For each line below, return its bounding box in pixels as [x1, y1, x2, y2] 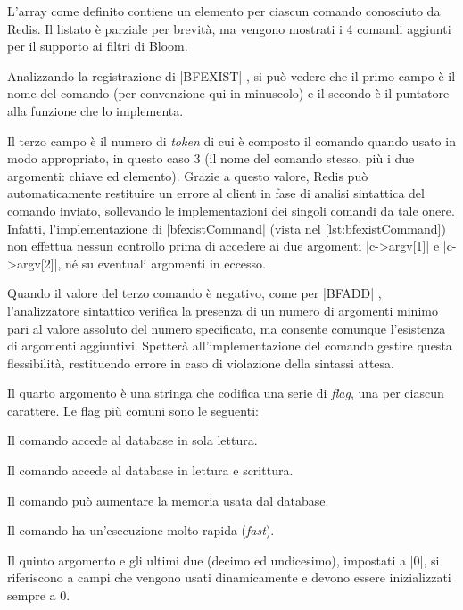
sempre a [7, 586, 56, 605]
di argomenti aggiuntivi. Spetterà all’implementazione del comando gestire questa [7, 336, 452, 355]
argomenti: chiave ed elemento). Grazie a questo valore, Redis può [7, 166, 368, 185]
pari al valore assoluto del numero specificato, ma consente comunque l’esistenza [7, 318, 446, 337]
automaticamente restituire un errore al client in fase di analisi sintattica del [7, 184, 425, 202]
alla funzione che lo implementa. [7, 101, 184, 120]
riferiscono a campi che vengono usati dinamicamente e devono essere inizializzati [7, 568, 451, 587]
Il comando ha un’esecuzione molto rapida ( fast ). [7, 521, 275, 540]
